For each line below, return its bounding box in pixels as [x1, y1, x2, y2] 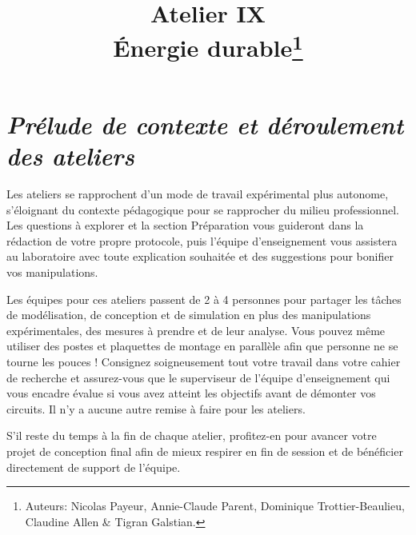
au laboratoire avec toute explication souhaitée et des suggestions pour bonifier [6, 248, 394, 265]
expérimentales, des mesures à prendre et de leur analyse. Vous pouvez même [6, 321, 386, 338]
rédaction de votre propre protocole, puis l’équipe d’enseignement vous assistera [6, 232, 398, 249]
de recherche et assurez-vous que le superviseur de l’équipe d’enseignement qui [6, 369, 390, 385]
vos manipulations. [6, 263, 98, 280]
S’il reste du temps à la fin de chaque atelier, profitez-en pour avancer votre [6, 427, 377, 444]
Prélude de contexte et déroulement [6, 107, 404, 141]
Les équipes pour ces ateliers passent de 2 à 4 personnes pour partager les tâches [6, 290, 402, 307]
